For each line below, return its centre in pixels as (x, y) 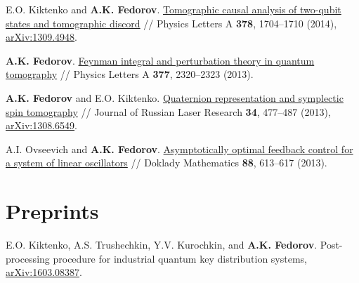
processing (28, 258)
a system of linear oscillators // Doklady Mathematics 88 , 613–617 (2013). (167, 163)
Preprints (52, 211)
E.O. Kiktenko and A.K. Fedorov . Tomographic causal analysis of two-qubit (174, 9)
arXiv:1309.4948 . (41, 37)
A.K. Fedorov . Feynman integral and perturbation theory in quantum (160, 60)
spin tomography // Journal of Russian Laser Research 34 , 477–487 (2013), (168, 111)
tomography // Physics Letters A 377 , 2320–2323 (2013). (130, 74)
